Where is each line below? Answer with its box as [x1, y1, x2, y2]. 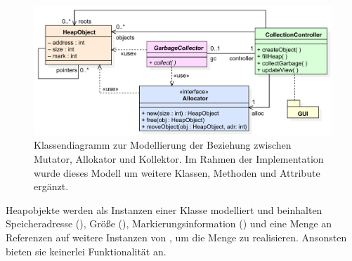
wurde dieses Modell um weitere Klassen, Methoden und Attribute [34, 165, 320, 180]
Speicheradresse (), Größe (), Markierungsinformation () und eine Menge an [6, 216, 332, 231]
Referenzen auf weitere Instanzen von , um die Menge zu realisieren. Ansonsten [6, 230, 347, 244]
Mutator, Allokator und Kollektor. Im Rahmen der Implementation [34, 152, 324, 166]
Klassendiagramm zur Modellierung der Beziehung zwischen [34, 138, 292, 152]
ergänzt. [34, 179, 69, 194]
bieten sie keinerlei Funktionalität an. [6, 243, 167, 258]
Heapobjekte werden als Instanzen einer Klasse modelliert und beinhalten [6, 202, 322, 217]
